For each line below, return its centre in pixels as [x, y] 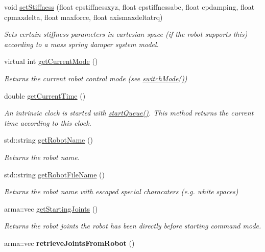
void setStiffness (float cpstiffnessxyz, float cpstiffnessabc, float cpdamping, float [129, 7]
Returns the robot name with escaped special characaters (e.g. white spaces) [121, 191]
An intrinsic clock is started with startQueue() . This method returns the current [129, 113]
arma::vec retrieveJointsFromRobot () [69, 243]
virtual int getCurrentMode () [51, 61]
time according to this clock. [48, 122]
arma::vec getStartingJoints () [51, 208]
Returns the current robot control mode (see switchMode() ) [96, 78]
